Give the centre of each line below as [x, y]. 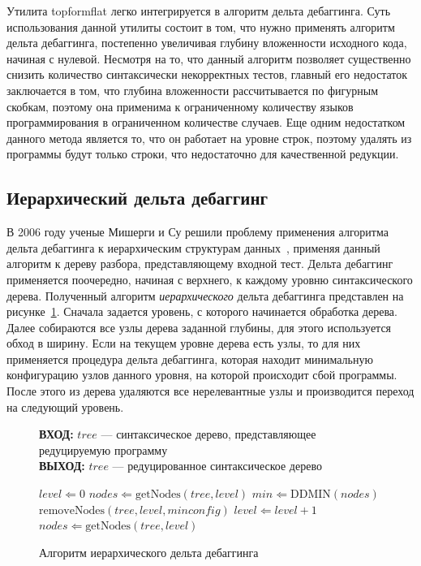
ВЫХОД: [62, 466]
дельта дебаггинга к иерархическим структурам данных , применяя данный [193, 247]
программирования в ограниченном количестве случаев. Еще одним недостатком [206, 122]
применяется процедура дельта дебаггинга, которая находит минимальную [190, 359]
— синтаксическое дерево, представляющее [208, 434]
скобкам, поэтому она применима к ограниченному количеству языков [180, 106]
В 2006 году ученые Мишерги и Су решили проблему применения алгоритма [198, 232]
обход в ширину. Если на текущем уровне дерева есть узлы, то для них [184, 343]
